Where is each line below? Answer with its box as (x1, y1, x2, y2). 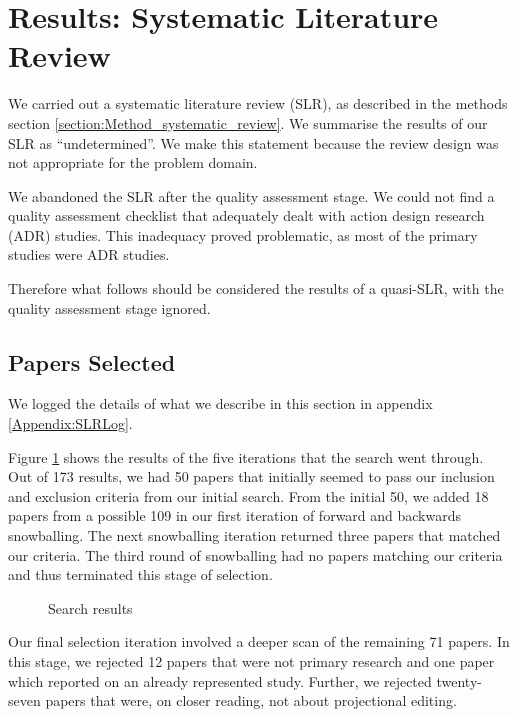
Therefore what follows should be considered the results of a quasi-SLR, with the (8, 278, 504, 299)
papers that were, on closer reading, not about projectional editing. (45, 690, 457, 711)
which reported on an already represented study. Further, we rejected (8, 670, 432, 691)
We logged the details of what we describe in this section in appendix (8, 393, 433, 414)
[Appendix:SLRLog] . (8, 413, 133, 434)
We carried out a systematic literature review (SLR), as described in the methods (8, 93, 508, 114)
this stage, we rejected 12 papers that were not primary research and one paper (8, 650, 495, 671)
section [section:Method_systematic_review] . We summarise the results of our (8, 112, 488, 133)
